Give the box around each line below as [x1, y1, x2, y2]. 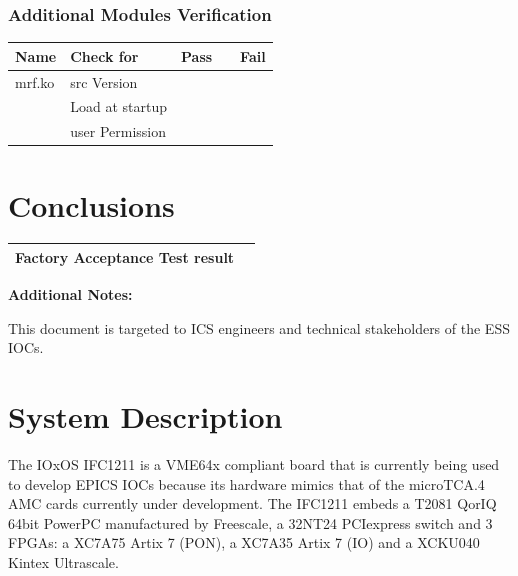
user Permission [70, 121, 166, 142]
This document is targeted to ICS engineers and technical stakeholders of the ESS [8, 317, 510, 338]
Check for [70, 45, 139, 66]
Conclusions [8, 184, 175, 225]
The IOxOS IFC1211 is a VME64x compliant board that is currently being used [8, 453, 500, 474]
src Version [70, 71, 138, 92]
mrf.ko [15, 71, 55, 92]
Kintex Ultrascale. [8, 551, 119, 572]
